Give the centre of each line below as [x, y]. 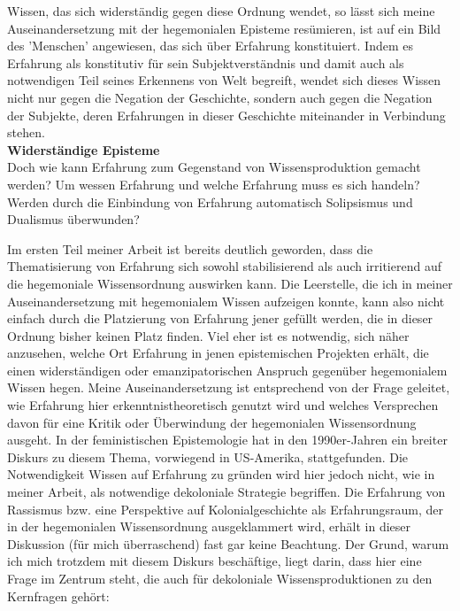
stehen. [26, 132]
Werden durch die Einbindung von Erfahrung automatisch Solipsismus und [210, 201]
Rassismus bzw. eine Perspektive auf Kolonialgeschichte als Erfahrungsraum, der [225, 509]
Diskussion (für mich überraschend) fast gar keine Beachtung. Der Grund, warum [228, 543]
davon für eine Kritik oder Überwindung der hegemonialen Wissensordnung [212, 422]
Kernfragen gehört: [58, 596]
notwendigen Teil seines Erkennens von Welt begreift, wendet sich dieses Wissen [224, 80]
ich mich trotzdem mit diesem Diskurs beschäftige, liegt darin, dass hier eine [215, 561]
